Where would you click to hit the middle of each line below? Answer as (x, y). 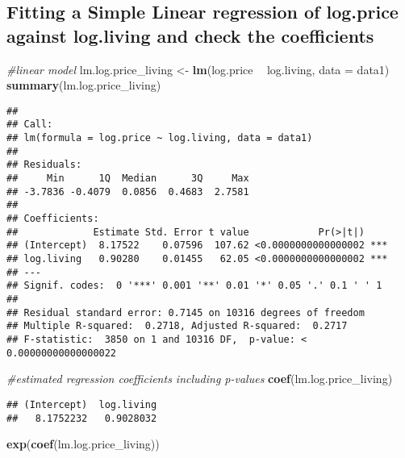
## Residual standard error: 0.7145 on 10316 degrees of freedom (186, 312)
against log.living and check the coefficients (190, 35)
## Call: (30, 125)
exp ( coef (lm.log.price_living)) (83, 444)
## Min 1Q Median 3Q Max (128, 179)
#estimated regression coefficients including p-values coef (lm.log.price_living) (200, 379)
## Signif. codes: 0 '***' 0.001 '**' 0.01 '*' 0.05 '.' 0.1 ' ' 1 (194, 286)
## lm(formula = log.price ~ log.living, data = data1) (160, 138)
